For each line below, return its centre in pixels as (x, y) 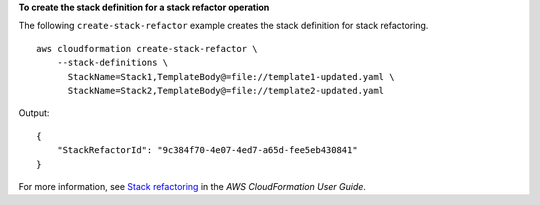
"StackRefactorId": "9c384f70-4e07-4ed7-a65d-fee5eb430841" (207, 150)
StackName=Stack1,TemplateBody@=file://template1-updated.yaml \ (231, 76)
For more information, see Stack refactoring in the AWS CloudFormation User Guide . (192, 186)
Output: (34, 113)
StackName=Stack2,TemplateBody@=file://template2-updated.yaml (226, 90)
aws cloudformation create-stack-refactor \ (147, 48)
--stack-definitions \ (112, 63)
